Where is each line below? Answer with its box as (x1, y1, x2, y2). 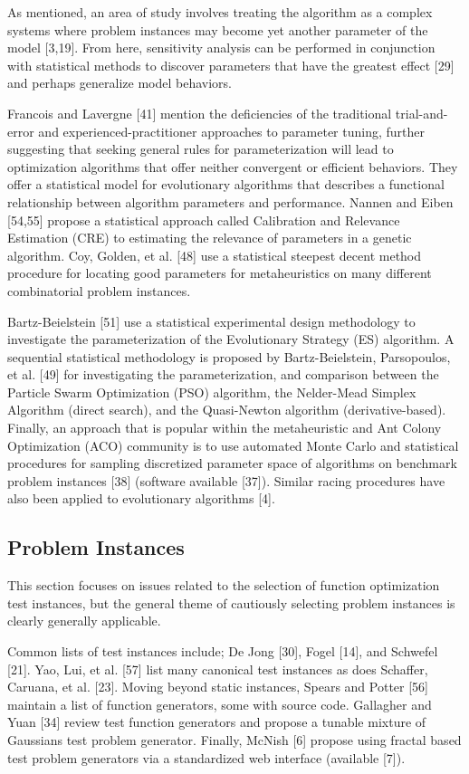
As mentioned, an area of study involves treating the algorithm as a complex (7, 3, 433, 21)
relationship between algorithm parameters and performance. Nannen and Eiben (7, 192, 454, 211)
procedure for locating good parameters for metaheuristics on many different (7, 263, 432, 282)
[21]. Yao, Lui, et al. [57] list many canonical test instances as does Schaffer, (7, 659, 428, 678)
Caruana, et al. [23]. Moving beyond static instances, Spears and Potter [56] (7, 677, 428, 696)
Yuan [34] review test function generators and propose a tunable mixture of (7, 712, 426, 731)
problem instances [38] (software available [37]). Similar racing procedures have (7, 471, 445, 490)
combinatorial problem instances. (7, 281, 191, 300)
